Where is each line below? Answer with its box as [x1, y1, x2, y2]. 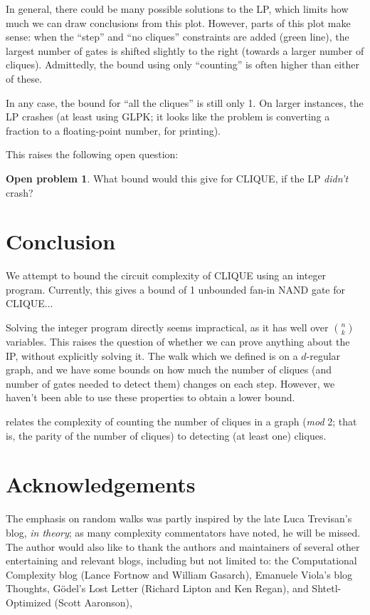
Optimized [6, 594, 51, 609]
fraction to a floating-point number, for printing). [6, 123, 221, 138]
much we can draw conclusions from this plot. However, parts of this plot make [6, 15, 351, 30]
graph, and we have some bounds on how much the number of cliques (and [6, 362, 332, 377]
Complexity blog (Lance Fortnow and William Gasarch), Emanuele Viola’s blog [6, 567, 353, 582]
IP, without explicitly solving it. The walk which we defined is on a [6, 348, 298, 363]
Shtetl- [312, 581, 342, 596]
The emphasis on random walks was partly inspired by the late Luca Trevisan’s [6, 511, 352, 526]
